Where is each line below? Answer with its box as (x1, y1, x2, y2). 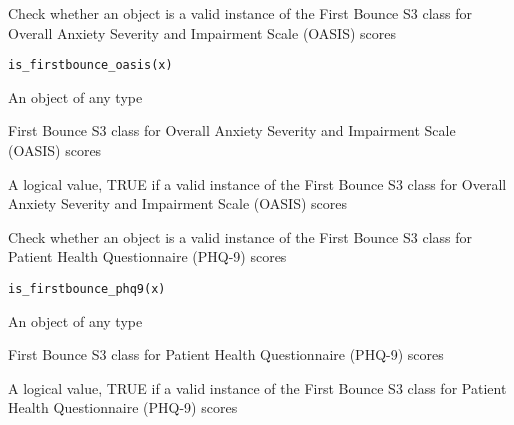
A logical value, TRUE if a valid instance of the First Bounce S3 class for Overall (8, 173, 507, 194)
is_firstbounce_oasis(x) (8, 58, 173, 73)
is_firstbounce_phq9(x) (8, 282, 166, 296)
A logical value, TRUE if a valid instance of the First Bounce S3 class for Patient (8, 377, 507, 398)
